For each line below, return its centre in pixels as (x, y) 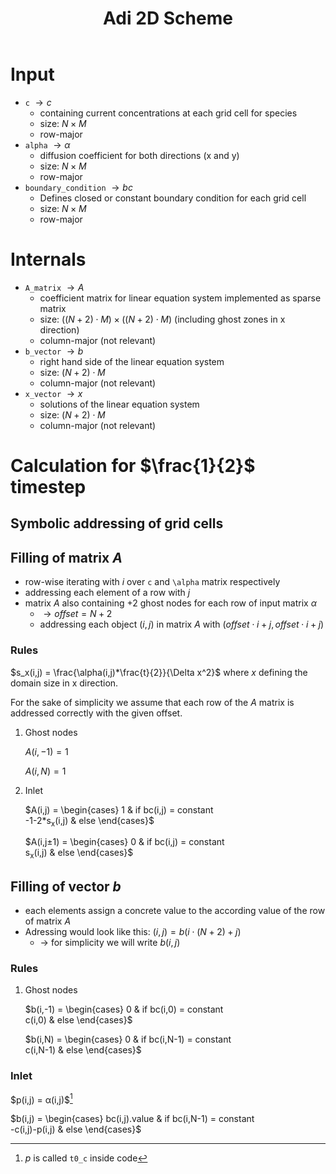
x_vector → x (53, 393)
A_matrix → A (54, 287)
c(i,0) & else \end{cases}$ (78, 1020)
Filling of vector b (66, 886)
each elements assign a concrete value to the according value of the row (175, 910)
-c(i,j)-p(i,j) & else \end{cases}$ (76, 1129)
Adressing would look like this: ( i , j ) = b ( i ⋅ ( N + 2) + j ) (133, 931)
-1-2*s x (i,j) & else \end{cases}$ (89, 821)
